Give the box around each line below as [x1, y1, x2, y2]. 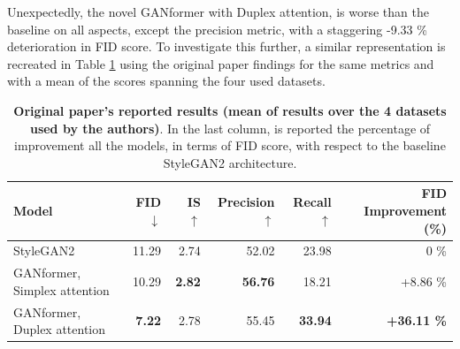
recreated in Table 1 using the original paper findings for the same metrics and [7, 54, 434, 72]
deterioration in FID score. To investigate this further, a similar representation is [7, 37, 446, 56]
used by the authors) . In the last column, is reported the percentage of [29, 118, 431, 137]
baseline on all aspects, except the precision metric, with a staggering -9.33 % [7, 19, 427, 38]
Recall [293, 193, 332, 211]
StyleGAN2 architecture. [163, 153, 297, 171]
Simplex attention [13, 280, 110, 299]
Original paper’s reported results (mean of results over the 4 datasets [13, 101, 447, 119]
